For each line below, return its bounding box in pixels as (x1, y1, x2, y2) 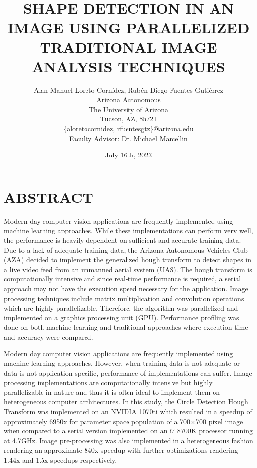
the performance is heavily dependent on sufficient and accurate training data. (4, 234, 241, 245)
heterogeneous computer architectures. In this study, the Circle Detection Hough (4, 396, 248, 407)
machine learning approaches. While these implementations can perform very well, (4, 225, 253, 235)
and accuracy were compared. (4, 331, 93, 342)
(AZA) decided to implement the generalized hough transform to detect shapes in (4, 254, 252, 265)
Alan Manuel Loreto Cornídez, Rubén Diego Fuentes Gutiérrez (33, 84, 224, 95)
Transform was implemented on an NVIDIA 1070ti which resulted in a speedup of (4, 406, 252, 417)
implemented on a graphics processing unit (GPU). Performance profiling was (4, 312, 239, 322)
